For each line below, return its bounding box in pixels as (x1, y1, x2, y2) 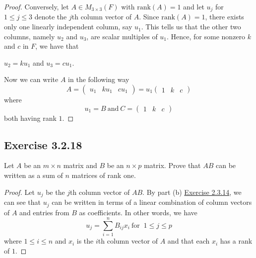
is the (76, 236, 94, 246)
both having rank (4, 112, 57, 123)
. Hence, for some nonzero (167, 31, 246, 41)
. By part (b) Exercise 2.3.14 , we (142, 186, 242, 197)
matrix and (63, 160, 97, 171)
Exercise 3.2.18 (4, 137, 82, 152)
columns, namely (4, 31, 55, 41)
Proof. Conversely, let (4, 1, 69, 11)
